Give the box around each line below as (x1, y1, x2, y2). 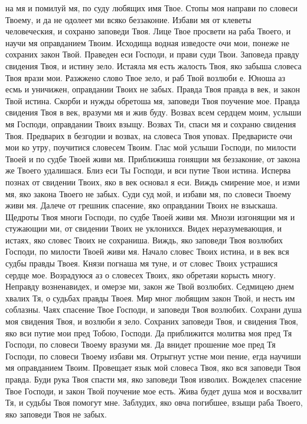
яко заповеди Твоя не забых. (5, 407, 107, 420)
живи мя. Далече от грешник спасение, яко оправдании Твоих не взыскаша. (5, 199, 278, 211)
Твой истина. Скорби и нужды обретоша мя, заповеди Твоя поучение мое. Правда (5, 94, 300, 107)
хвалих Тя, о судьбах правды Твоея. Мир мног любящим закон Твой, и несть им (5, 291, 295, 304)
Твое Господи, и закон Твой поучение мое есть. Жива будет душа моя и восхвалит (5, 384, 302, 397)
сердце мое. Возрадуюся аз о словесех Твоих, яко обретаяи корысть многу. (5, 268, 276, 281)
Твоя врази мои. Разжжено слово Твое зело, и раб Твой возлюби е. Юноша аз (5, 71, 285, 83)
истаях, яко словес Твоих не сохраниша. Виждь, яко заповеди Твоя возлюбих (5, 233, 283, 246)
